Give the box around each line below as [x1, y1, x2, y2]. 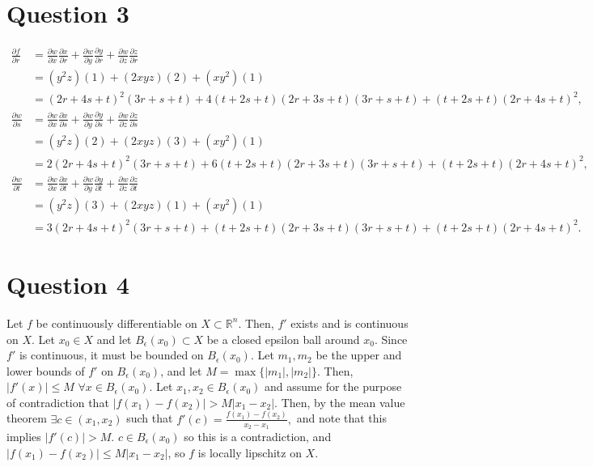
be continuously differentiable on [36, 314, 197, 331]
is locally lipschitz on [197, 444, 302, 461]
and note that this [296, 410, 388, 427]
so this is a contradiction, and [184, 428, 332, 445]
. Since [374, 330, 408, 347]
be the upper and [316, 346, 402, 363]
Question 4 [6, 267, 129, 300]
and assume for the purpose [265, 378, 402, 395]
